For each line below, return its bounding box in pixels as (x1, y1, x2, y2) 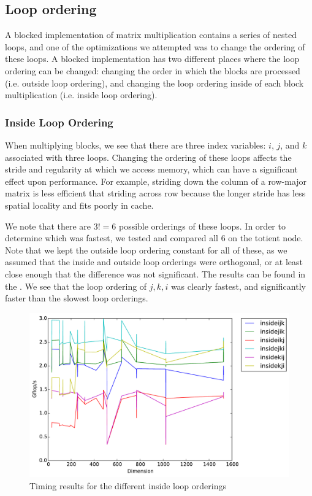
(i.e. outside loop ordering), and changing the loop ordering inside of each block (5, 76, 304, 89)
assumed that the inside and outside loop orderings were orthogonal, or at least (5, 255, 303, 268)
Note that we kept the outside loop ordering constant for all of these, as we (5, 243, 287, 256)
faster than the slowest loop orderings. (5, 292, 148, 304)
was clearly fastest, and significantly (170, 279, 306, 292)
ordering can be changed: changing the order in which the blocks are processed (5, 64, 300, 77)
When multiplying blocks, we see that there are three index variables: (5, 138, 266, 151)
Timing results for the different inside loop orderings (29, 479, 226, 492)
